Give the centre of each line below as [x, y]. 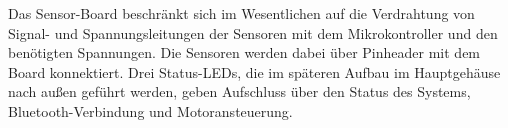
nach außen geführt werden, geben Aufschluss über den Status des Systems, [239, 91]
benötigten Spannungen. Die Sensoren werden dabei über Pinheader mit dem [244, 52]
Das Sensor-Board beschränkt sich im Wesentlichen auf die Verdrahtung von [241, 13]
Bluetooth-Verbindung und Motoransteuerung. [150, 110]
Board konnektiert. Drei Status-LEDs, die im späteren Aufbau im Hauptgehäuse [254, 71]
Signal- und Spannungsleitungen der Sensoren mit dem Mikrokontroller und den [253, 32]
